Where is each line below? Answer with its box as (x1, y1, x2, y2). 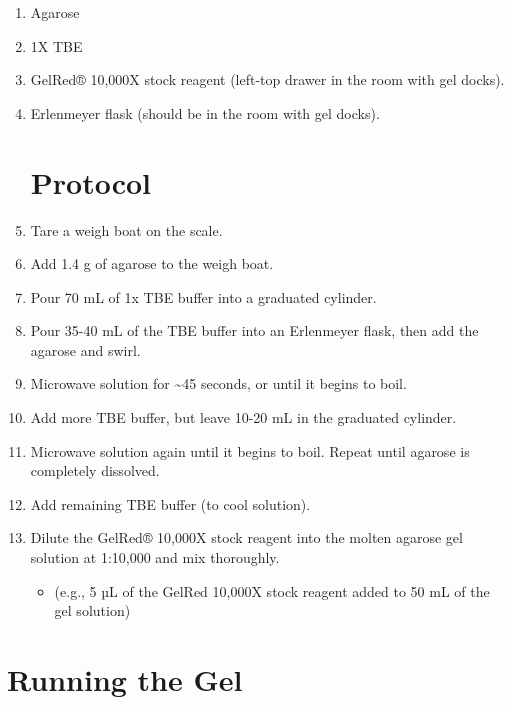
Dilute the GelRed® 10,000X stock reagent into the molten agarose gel (30, 527, 463, 548)
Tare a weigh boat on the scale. (30, 219, 223, 240)
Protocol (30, 161, 152, 202)
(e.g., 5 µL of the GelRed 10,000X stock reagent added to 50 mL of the (54, 580, 490, 601)
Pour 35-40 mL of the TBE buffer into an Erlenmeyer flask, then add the (30, 320, 479, 341)
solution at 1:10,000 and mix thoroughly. (30, 547, 280, 568)
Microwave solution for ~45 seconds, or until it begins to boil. (30, 373, 407, 394)
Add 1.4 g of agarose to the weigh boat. (30, 253, 274, 274)
